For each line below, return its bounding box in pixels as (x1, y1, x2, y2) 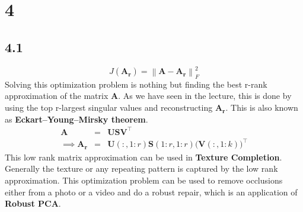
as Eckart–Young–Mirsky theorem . (5, 113, 148, 125)
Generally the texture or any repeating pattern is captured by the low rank (5, 162, 278, 175)
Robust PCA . (5, 197, 61, 210)
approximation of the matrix (5, 89, 109, 102)
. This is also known (225, 101, 298, 114)
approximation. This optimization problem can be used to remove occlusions (5, 174, 283, 186)
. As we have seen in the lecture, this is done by (118, 89, 292, 102)
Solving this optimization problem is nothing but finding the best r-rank (5, 78, 267, 90)
